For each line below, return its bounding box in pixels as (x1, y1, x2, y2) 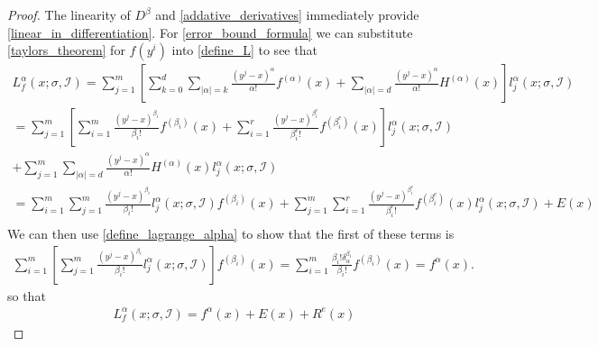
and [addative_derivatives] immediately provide (155, 5, 419, 23)
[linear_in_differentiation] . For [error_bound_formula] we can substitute (7, 23, 413, 41)
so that (7, 286, 46, 305)
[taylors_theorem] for (7, 41, 125, 59)
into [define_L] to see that (171, 41, 317, 59)
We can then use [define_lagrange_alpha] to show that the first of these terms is (7, 224, 455, 243)
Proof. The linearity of (7, 5, 131, 23)
